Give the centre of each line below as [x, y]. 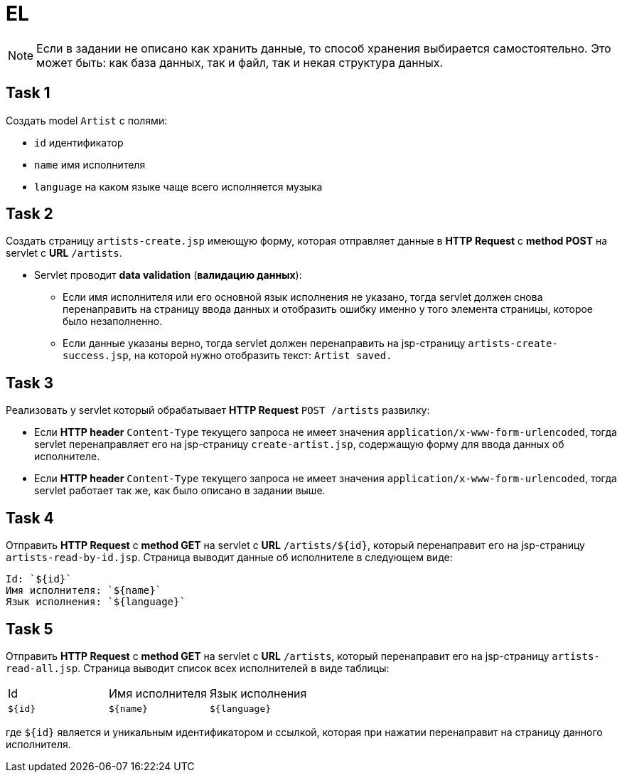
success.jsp [96, 356]
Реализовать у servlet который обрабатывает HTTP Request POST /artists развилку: [218, 410]
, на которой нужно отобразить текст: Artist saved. [260, 356]
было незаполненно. [113, 321]
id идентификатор [79, 142]
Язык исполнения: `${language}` [96, 602]
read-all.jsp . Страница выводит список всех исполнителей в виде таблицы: [198, 668]
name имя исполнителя [90, 164]
